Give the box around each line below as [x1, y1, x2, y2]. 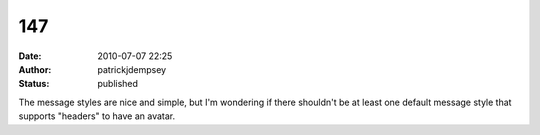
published [97, 78, 139, 90]
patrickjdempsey [97, 63, 167, 75]
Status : [18, 78, 50, 90]
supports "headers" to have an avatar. [18, 110, 176, 122]
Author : [18, 63, 52, 75]
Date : [18, 50, 42, 62]
